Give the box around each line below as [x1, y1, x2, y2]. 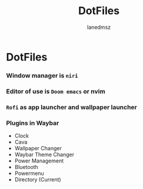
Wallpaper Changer [14, 145, 62, 151]
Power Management [14, 157, 64, 164]
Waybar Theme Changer [14, 151, 75, 158]
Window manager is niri [6, 71, 78, 79]
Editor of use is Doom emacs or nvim [6, 87, 106, 95]
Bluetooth [14, 164, 38, 170]
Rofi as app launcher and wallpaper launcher [6, 103, 137, 111]
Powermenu [14, 170, 44, 177]
